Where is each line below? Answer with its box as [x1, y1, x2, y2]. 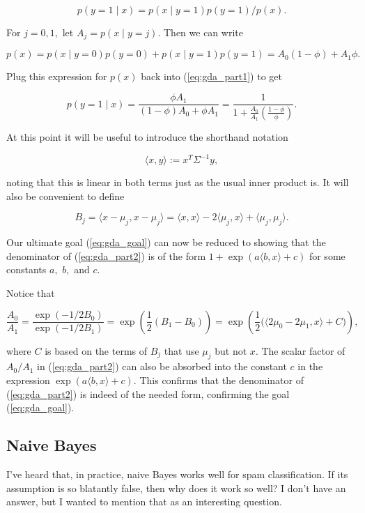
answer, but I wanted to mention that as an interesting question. [6, 494, 282, 509]
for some [309, 248, 345, 263]
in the [297, 359, 323, 374]
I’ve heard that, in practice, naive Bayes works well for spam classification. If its [6, 467, 348, 482]
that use [164, 343, 199, 358]
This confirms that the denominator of [139, 373, 304, 388]
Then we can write [163, 25, 243, 39]
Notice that [6, 286, 55, 300]
